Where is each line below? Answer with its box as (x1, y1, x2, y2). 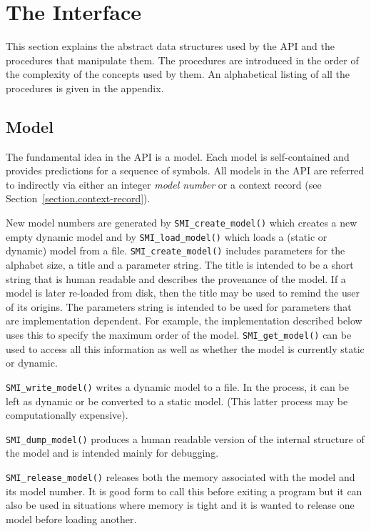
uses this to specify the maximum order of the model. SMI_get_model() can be (6, 327, 352, 342)
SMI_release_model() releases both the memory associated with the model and (6, 469, 355, 484)
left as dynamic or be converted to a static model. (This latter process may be (6, 393, 348, 408)
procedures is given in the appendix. (6, 80, 164, 95)
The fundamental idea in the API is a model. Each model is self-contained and (6, 149, 350, 164)
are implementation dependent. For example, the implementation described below (6, 313, 362, 328)
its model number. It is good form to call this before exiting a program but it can (6, 483, 362, 498)
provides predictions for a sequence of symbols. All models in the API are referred (6, 163, 365, 178)
